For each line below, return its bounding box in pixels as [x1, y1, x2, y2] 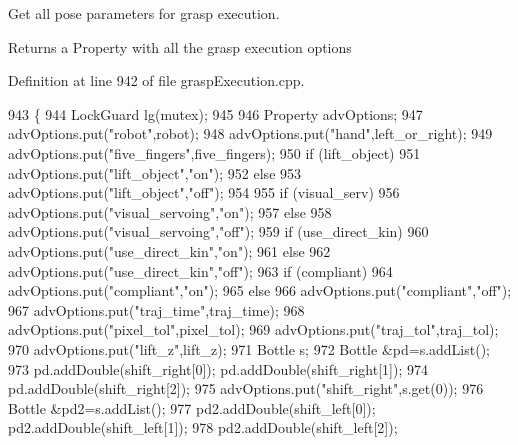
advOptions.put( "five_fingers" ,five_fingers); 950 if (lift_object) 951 [8, 142, 421, 163]
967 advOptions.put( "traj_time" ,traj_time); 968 [8, 299, 305, 320]
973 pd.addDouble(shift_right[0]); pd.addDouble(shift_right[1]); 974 [8, 358, 428, 379]
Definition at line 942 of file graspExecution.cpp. [8, 70, 305, 91]
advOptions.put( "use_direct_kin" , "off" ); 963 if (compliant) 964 [8, 260, 393, 281]
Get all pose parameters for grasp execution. [8, 3, 280, 23]
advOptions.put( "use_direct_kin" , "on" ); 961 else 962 [8, 240, 331, 261]
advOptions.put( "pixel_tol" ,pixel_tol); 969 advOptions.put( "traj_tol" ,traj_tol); [8, 319, 499, 340]
